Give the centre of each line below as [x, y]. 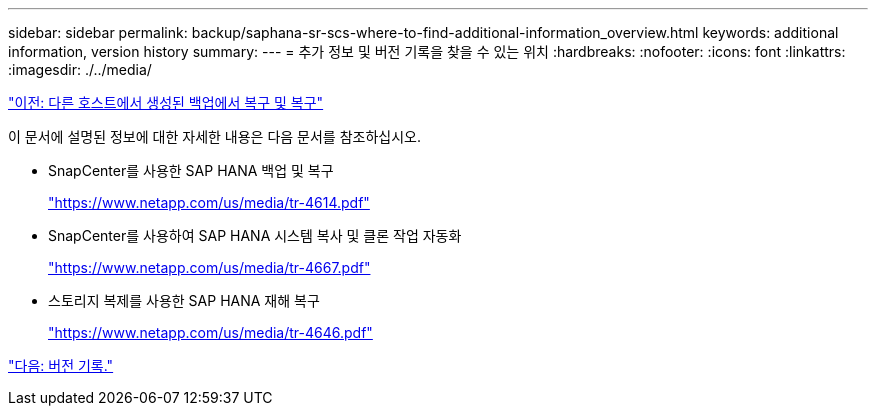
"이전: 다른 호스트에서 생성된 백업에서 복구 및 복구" [166, 102]
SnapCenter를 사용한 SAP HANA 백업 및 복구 [191, 170]
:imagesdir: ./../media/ [80, 69]
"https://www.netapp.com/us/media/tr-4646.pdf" [210, 332]
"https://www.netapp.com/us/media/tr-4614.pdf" [209, 202]
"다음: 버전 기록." [61, 365]
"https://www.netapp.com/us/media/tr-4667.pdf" [209, 267]
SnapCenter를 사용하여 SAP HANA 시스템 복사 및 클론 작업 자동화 [255, 235]
